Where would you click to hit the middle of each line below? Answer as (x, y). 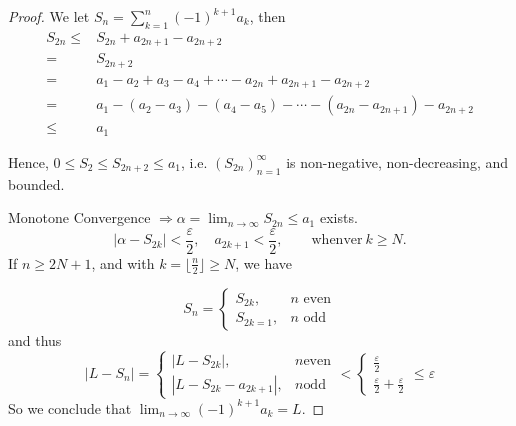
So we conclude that (70, 407)
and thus (35, 339)
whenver (337, 240)
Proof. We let (49, 16)
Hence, (28, 161)
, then (267, 16)
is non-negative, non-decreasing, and (397, 161)
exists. (338, 217)
